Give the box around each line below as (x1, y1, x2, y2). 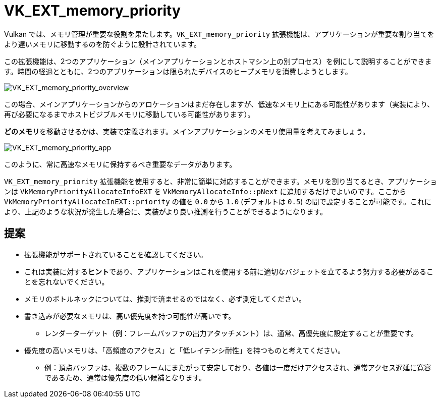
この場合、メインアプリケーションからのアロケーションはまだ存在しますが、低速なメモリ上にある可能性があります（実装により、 (4, 99, 434, 108)
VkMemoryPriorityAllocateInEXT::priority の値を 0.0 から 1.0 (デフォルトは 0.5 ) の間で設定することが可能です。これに (4, 197, 432, 206)
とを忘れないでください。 (24, 277, 109, 286)
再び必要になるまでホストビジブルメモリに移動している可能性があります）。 (4, 109, 255, 119)
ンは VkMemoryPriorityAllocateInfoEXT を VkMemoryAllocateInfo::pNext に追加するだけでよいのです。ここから (4, 187, 407, 196)
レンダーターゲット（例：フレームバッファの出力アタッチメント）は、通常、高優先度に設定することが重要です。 (44, 328, 418, 337)
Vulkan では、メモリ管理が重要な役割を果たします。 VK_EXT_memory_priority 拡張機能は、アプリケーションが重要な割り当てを (4, 29, 434, 38)
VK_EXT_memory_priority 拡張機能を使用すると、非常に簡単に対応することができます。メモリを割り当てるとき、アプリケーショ (4, 177, 437, 186)
